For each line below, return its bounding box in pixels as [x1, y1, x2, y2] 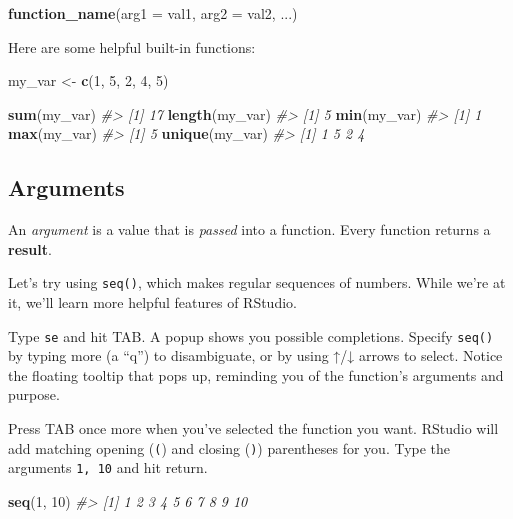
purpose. [8, 384, 60, 405]
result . [8, 238, 52, 259]
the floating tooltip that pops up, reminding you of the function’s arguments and [8, 364, 504, 385]
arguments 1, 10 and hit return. [8, 457, 208, 478]
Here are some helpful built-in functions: [8, 36, 256, 57]
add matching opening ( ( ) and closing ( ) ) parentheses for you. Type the [8, 437, 451, 458]
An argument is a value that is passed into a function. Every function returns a [8, 219, 491, 240]
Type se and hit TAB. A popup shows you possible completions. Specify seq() [8, 325, 494, 346]
